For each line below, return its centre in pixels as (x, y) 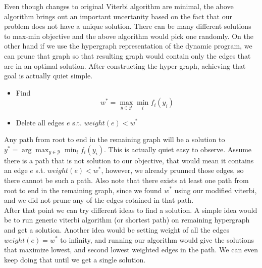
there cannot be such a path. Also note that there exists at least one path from (126, 180)
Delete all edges (40, 122)
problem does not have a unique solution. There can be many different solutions (128, 26)
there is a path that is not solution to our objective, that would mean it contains (129, 160)
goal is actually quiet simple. (48, 76)
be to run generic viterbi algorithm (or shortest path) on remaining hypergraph (127, 220)
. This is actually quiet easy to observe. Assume (178, 149)
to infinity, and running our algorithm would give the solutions (157, 239)
